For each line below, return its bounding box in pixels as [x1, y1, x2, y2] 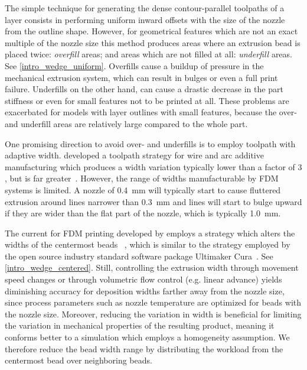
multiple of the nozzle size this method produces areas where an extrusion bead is [5, 36, 301, 48]
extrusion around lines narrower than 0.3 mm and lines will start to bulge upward [5, 195, 302, 207]
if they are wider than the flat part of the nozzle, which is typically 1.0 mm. [5, 207, 281, 219]
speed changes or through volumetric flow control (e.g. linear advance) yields [5, 273, 282, 285]
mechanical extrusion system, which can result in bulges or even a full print [5, 71, 278, 83]
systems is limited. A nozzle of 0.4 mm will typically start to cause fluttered [5, 183, 281, 196]
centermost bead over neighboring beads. [5, 354, 152, 366]
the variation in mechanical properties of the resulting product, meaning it [5, 319, 275, 332]
